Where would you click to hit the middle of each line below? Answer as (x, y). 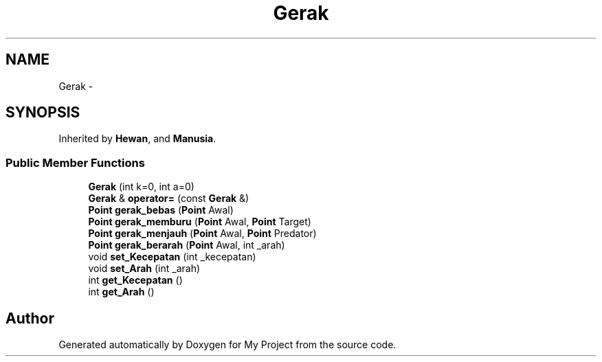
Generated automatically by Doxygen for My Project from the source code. (227, 345)
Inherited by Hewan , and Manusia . (137, 139)
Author (30, 318)
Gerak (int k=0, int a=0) (141, 187)
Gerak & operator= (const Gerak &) (169, 199)
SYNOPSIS (43, 113)
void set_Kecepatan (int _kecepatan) (172, 257)
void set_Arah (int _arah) (144, 269)
